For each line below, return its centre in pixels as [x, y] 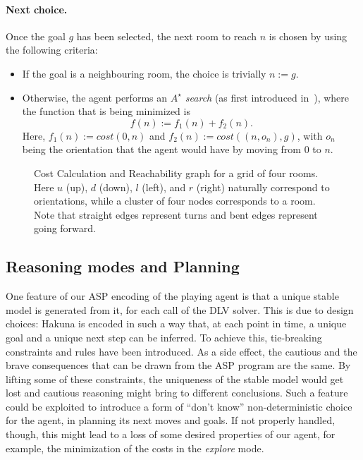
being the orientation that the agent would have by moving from [162, 149]
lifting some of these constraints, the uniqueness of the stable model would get [175, 379]
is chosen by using [308, 36]
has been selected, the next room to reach [167, 36]
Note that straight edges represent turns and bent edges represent [176, 214]
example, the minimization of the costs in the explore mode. [135, 448]
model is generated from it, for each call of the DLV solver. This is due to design [180, 309]
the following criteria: [52, 50]
